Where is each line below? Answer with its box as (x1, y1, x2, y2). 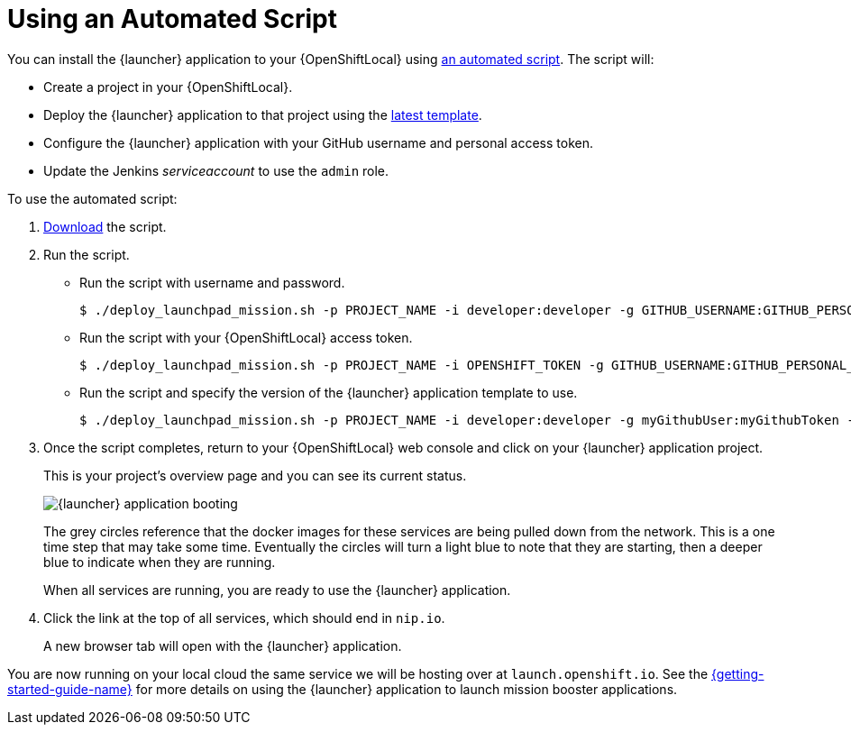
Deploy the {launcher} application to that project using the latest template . (43, 106, 482, 123)
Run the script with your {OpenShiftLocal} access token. (79, 329, 413, 345)
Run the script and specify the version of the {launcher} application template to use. (79, 384, 578, 400)
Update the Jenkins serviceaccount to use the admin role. (43, 162, 389, 178)
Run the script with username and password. (79, 274, 345, 290)
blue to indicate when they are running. (43, 554, 276, 570)
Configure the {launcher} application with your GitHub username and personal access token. (43, 134, 594, 151)
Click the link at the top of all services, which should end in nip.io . (43, 609, 445, 626)
